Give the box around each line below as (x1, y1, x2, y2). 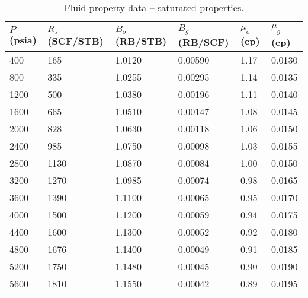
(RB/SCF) (178, 34, 229, 49)
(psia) (9, 33, 37, 47)
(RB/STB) (115, 34, 167, 48)
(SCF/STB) (47, 34, 104, 48)
